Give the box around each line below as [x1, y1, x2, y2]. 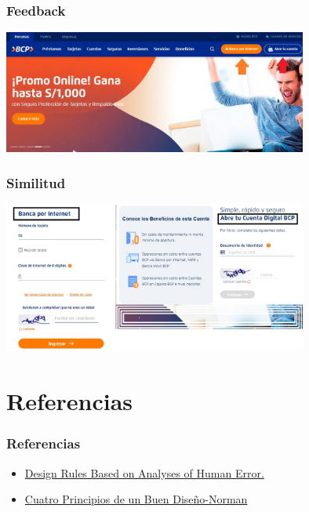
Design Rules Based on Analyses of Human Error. [24, 464, 264, 481]
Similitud [6, 172, 66, 192]
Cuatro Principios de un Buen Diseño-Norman [24, 491, 248, 507]
